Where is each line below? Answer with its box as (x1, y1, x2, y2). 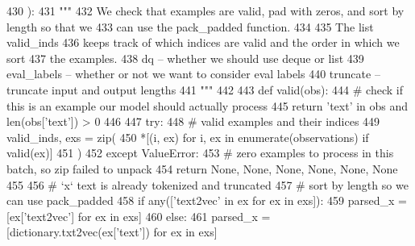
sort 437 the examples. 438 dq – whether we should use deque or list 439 (6, 49, 364, 66)
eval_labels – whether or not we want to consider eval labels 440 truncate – (6, 65, 380, 82)
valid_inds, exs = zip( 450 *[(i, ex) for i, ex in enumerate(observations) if (6, 128, 369, 145)
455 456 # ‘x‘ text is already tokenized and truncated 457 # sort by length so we (6, 176, 409, 193)
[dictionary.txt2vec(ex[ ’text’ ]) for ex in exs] (6, 223, 218, 240)
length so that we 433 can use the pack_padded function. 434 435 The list (6, 18, 374, 35)
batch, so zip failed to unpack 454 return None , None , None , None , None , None (6, 160, 398, 177)
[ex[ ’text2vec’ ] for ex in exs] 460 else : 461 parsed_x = (6, 207, 271, 224)
